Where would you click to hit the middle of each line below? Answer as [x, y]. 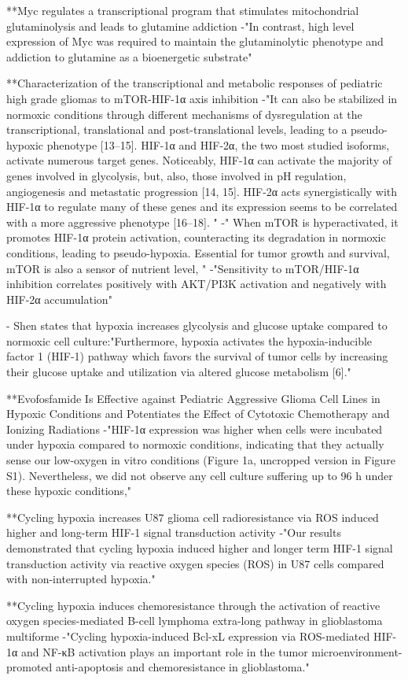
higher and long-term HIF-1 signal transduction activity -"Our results [174, 532]
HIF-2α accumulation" [59, 299]
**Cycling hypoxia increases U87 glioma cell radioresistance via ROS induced [193, 517]
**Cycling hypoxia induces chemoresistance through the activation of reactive [193, 605]
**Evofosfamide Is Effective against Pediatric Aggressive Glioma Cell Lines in [193, 398]
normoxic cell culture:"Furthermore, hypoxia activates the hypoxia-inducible [189, 340]
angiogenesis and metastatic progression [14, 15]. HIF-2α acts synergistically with [202, 191]
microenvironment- [357, 651]
